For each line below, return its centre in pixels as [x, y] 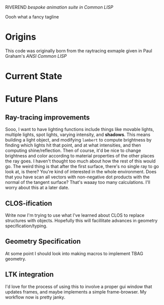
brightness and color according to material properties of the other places [80, 156]
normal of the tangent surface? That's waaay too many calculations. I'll [78, 182]
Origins [21, 37]
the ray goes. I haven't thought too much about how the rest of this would [80, 161]
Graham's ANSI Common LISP [36, 56]
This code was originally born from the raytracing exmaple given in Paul [79, 51]
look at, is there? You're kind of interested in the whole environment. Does [81, 172]
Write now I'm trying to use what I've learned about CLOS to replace [75, 215]
